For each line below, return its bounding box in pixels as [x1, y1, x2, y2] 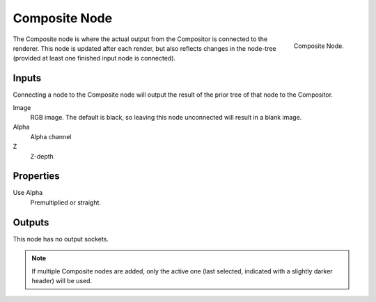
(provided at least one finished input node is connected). [13, 54, 176, 63]
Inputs [13, 72, 42, 84]
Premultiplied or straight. [30, 198, 101, 207]
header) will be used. [31, 276, 93, 285]
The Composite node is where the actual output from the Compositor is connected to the [13, 35, 268, 43]
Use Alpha [13, 189, 43, 197]
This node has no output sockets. [13, 235, 109, 243]
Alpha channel [30, 132, 72, 141]
